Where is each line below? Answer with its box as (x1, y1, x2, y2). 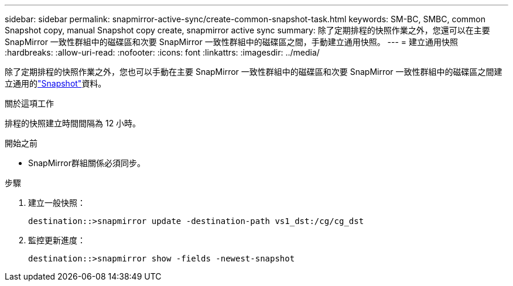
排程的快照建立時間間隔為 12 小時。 (5, 118, 141, 128)
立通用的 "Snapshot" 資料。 (5, 78, 107, 88)
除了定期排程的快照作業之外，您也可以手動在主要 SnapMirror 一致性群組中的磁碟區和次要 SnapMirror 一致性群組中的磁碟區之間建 (5, 67, 502, 77)
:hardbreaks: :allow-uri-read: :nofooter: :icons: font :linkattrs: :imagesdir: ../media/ (5, 47, 320, 57)
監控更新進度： (28, 235, 85, 245)
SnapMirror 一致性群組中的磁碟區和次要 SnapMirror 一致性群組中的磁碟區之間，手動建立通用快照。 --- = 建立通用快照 (5, 37, 459, 47)
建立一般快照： (28, 198, 85, 208)
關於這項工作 (5, 98, 54, 108)
